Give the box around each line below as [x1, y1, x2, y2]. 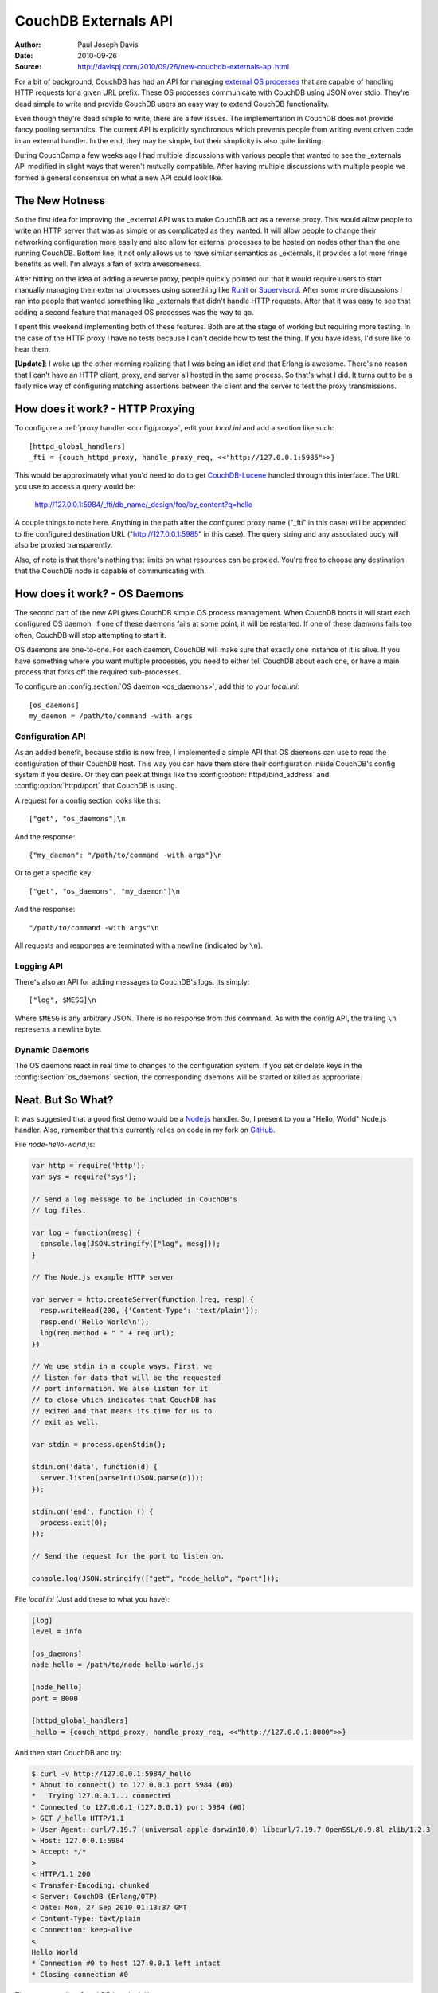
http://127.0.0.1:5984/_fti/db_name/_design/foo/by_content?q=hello [34, 500, 253, 509]
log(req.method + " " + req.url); [40, 1328, 175, 1338]
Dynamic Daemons [14, 1044, 90, 1055]
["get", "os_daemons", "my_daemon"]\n [29, 886, 181, 896]
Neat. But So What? [14, 1093, 114, 1107]
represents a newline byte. [14, 1024, 103, 1034]
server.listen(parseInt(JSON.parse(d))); [40, 1473, 205, 1483]
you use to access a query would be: [14, 482, 136, 491]
